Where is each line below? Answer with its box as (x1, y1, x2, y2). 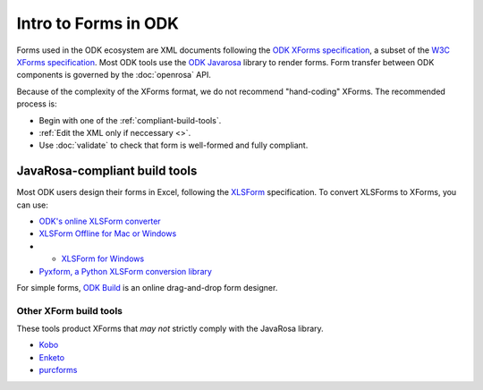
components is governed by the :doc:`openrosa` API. (16, 70, 212, 81)
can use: (16, 199, 49, 210)
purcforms (38, 365, 78, 376)
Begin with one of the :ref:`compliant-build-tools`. (38, 114, 222, 125)
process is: (16, 98, 57, 109)
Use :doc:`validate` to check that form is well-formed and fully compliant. (38, 140, 309, 151)
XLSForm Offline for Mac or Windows (38, 228, 177, 239)
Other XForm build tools (16, 304, 123, 317)
